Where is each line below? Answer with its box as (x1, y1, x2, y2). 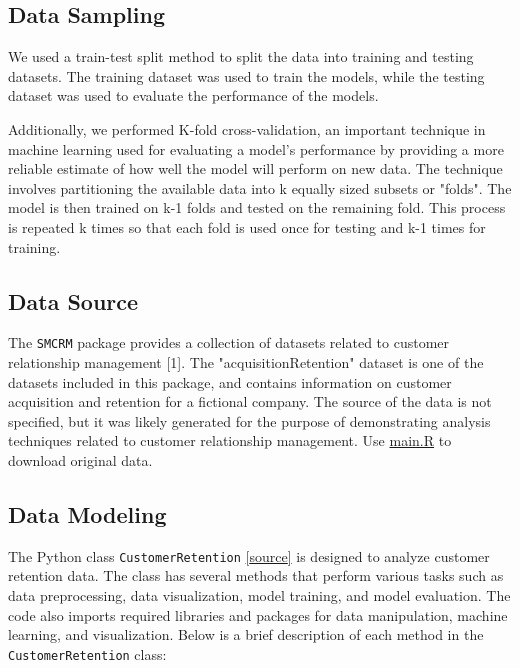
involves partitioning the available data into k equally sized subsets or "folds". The (8, 177, 512, 198)
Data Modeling (8, 498, 167, 529)
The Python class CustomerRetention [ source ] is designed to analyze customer (8, 545, 490, 566)
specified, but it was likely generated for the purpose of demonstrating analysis (8, 410, 491, 431)
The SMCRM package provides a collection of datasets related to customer (8, 332, 450, 353)
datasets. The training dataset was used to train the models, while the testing (8, 65, 485, 86)
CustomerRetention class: (8, 643, 167, 664)
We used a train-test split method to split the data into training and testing (8, 46, 474, 67)
